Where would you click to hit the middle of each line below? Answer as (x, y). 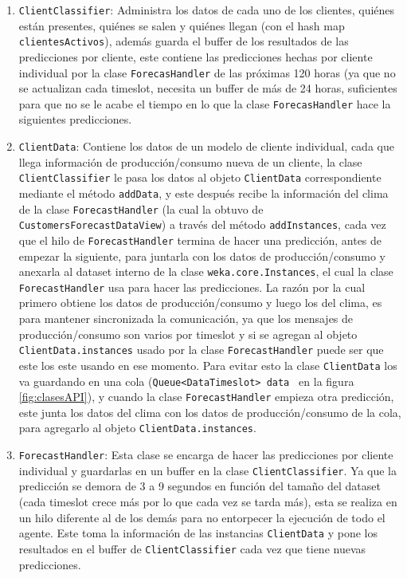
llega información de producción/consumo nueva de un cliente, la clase (190, 161)
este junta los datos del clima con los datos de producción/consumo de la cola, (210, 412)
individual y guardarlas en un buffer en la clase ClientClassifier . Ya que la (207, 470)
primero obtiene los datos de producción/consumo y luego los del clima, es (200, 303)
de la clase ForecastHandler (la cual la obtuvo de (141, 208)
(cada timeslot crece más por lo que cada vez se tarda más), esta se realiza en (208, 501)
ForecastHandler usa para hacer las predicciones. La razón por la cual (192, 287)
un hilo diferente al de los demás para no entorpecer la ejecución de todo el (202, 517)
